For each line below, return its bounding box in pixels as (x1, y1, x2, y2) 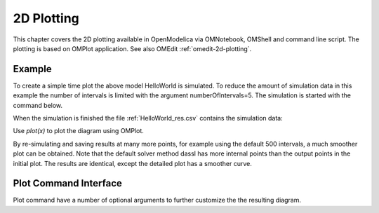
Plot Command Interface (13, 177, 122, 189)
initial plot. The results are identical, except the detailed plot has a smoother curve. (13, 159, 252, 167)
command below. (13, 101, 63, 109)
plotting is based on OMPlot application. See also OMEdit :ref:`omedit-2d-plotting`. (13, 44, 252, 53)
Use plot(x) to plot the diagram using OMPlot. (13, 127, 144, 135)
